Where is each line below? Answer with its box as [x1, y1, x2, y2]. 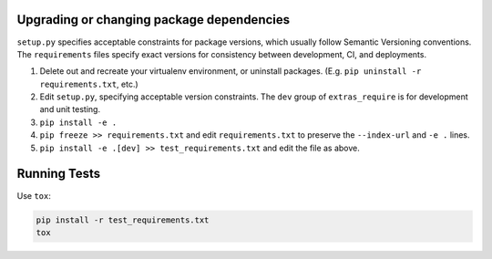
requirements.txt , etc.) [39, 78, 138, 89]
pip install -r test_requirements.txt [36, 214, 210, 225]
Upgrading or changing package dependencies [16, 12, 291, 27]
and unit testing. [39, 104, 100, 115]
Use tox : [16, 190, 52, 201]
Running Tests [16, 166, 100, 181]
